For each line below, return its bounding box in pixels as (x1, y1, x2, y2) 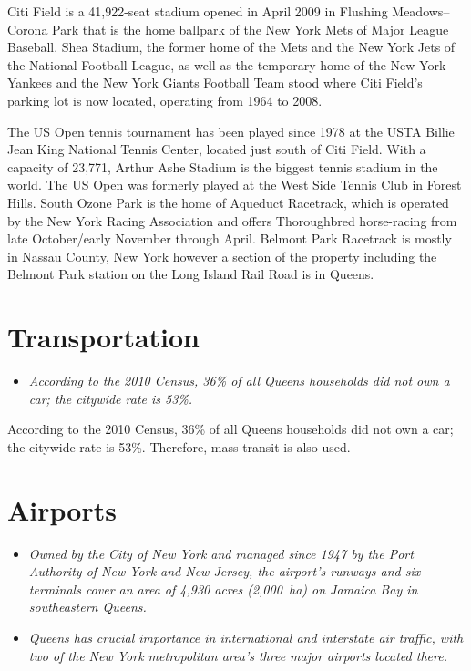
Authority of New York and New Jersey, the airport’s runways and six (28, 562, 421, 581)
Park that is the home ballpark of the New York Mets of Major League (52, 19, 449, 38)
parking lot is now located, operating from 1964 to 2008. (7, 90, 323, 109)
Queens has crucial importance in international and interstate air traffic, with (28, 627, 464, 646)
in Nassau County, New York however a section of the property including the (7, 246, 437, 265)
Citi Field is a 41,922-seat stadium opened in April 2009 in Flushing (7, 2, 388, 20)
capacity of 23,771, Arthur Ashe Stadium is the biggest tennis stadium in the (7, 157, 438, 176)
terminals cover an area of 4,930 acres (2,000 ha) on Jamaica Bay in (28, 579, 418, 598)
